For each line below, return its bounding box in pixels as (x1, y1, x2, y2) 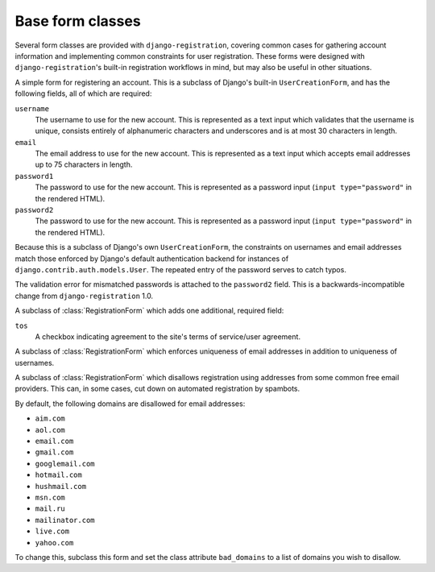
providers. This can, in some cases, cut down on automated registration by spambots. (14, 383, 300, 394)
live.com (35, 527, 70, 536)
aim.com (35, 414, 66, 423)
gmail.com (35, 448, 74, 457)
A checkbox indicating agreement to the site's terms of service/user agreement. (35, 331, 301, 342)
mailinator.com (35, 516, 96, 524)
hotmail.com (35, 470, 82, 479)
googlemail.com (35, 459, 96, 468)
